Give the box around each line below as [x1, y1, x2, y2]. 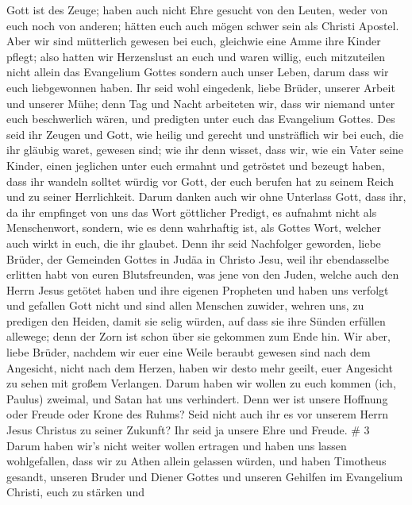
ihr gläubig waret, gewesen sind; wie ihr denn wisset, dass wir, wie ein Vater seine [6, 141, 404, 158]
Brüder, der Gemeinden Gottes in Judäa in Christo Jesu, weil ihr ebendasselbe [6, 250, 390, 267]
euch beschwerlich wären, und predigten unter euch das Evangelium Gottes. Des [6, 110, 395, 127]
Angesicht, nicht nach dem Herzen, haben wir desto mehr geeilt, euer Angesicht [6, 359, 393, 376]
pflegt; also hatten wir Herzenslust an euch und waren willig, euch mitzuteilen [6, 48, 386, 64]
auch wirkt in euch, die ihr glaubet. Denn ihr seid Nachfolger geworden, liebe [6, 234, 381, 251]
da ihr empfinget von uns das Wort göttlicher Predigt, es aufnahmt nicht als [6, 203, 377, 220]
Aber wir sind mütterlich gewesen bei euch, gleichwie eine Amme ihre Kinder [6, 33, 381, 49]
